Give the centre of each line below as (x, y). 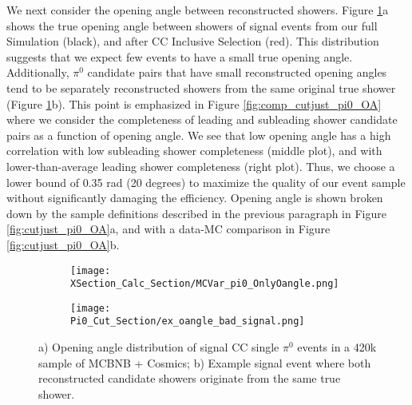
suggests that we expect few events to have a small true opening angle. (180, 56)
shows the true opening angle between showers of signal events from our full (192, 25)
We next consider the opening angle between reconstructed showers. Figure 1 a (198, 10)
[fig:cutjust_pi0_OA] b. (63, 244)
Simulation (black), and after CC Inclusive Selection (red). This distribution (193, 41)
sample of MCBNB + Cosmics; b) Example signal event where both (205, 362)
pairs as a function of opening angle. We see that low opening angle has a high (199, 135)
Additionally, (38, 72)
